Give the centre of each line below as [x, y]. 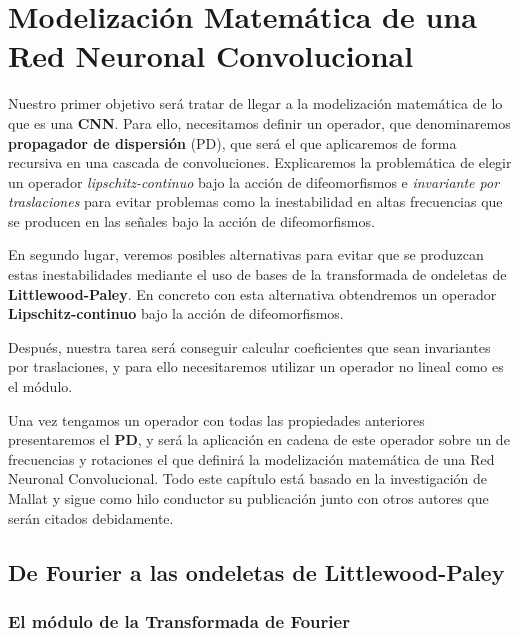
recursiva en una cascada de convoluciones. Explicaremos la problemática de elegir [260, 162]
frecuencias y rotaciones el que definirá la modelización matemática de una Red [251, 458]
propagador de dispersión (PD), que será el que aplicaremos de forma [232, 142]
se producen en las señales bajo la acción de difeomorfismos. [191, 220]
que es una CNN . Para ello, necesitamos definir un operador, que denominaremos [259, 122]
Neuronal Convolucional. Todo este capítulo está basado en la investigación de [248, 478]
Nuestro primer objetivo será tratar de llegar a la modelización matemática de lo [255, 103]
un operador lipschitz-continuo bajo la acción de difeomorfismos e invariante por [254, 181]
